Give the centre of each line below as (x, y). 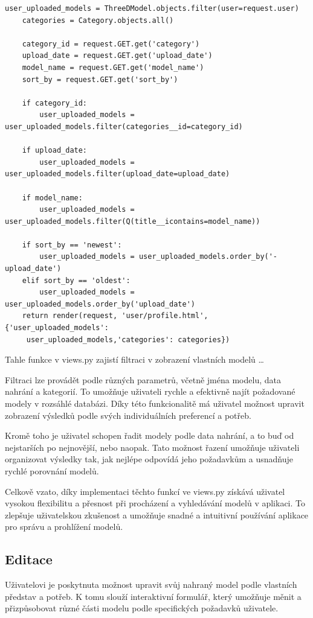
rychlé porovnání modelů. (52, 470)
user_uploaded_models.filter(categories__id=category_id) (124, 126)
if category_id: (55, 103)
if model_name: (52, 198)
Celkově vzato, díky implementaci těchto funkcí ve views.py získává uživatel (145, 491)
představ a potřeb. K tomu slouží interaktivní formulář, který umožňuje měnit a (153, 596)
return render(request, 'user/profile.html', (115, 316)
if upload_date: (55, 151)
